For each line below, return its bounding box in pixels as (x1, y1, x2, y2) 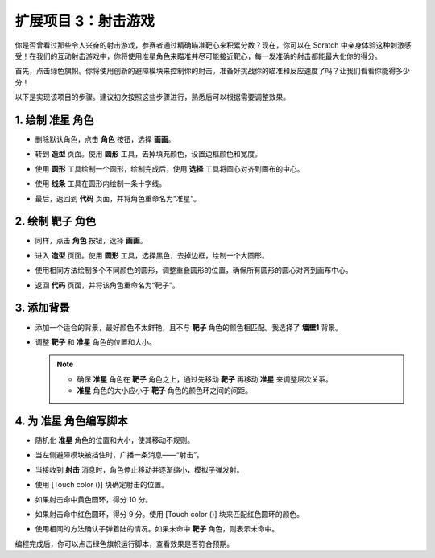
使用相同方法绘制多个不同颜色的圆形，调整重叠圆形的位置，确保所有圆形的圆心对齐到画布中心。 (35, 266, 353, 275)
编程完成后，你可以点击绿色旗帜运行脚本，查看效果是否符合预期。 (14, 539, 234, 548)
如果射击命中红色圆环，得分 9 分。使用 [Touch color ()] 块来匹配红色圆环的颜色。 (35, 509, 304, 519)
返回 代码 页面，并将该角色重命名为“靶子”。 (35, 280, 180, 290)
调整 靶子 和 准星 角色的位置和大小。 (35, 337, 156, 346)
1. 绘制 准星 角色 (14, 113, 94, 126)
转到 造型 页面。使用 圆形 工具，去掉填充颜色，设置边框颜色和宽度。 (35, 149, 262, 159)
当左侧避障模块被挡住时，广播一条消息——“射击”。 (35, 450, 205, 460)
